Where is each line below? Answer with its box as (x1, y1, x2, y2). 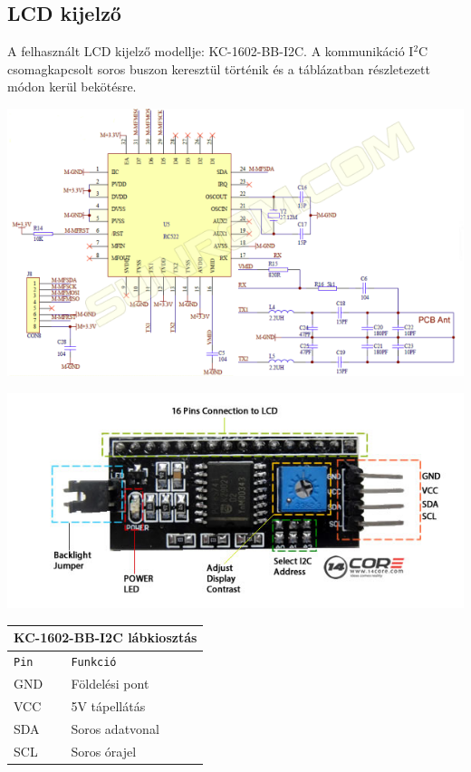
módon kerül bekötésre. (7, 77, 137, 96)
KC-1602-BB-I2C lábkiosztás (14, 628, 197, 647)
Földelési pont (71, 674, 149, 693)
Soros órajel (71, 741, 137, 760)
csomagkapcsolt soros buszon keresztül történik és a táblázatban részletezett (7, 59, 430, 78)
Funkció (71, 656, 117, 670)
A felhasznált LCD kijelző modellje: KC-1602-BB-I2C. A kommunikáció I (7, 42, 414, 61)
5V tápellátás (71, 697, 146, 715)
